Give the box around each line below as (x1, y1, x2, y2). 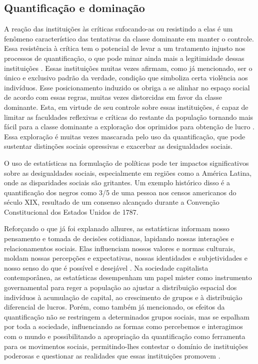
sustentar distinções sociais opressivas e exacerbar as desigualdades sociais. (4, 141, 232, 151)
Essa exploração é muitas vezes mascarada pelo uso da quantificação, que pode (4, 131, 245, 141)
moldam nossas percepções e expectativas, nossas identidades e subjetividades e (4, 253, 247, 263)
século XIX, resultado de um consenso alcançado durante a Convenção (4, 197, 219, 207)
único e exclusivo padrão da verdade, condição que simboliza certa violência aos (4, 72, 248, 83)
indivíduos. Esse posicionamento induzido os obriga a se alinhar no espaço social (4, 82, 250, 92)
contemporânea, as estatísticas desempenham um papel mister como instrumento (4, 272, 252, 283)
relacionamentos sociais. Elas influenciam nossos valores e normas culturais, (4, 243, 235, 253)
